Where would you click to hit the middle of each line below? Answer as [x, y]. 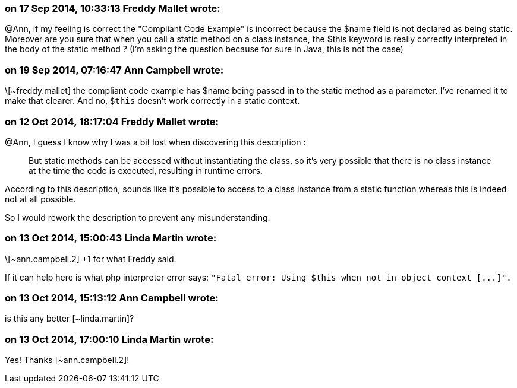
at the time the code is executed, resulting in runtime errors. [146, 170]
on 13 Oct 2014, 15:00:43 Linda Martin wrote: [111, 238]
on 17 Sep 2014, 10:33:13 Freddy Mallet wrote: [113, 8]
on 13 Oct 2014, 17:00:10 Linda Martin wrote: [109, 339]
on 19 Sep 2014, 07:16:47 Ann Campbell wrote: [114, 70]
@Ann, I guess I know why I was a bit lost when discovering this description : [155, 142]
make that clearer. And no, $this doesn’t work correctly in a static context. [152, 101]
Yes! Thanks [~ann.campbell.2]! [67, 360]
